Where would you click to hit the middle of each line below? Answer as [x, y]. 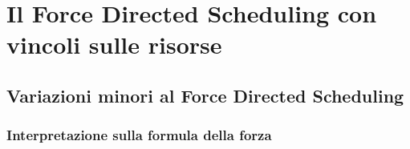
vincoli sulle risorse [114, 44]
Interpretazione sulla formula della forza [139, 135]
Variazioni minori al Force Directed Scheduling [205, 95]
